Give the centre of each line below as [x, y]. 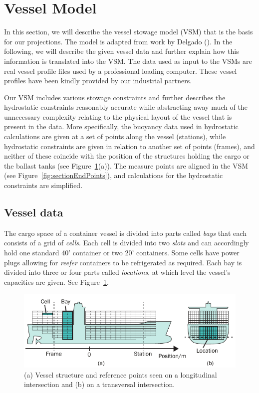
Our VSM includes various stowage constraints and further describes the [115, 97]
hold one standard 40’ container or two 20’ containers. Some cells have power [122, 253]
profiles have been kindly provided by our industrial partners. [98, 81]
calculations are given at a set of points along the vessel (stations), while [115, 136]
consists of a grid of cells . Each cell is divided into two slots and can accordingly [127, 243]
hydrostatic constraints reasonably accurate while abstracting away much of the [126, 107]
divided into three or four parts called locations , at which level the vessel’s [117, 272]
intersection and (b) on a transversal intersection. [100, 384]
